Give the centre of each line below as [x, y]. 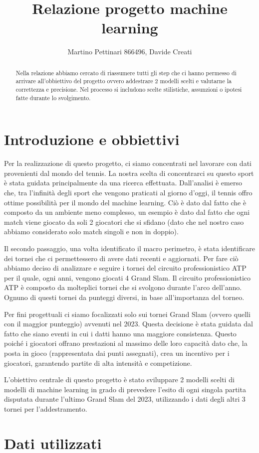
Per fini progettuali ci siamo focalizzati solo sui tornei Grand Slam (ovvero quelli [127, 314]
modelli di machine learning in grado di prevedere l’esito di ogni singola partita [125, 389]
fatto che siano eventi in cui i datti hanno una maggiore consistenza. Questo [120, 333]
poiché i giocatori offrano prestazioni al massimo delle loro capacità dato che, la [126, 343]
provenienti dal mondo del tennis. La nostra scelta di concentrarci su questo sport [129, 173]
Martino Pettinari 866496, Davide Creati [130, 52]
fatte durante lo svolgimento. [53, 97]
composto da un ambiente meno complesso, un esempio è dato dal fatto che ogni [127, 212]
